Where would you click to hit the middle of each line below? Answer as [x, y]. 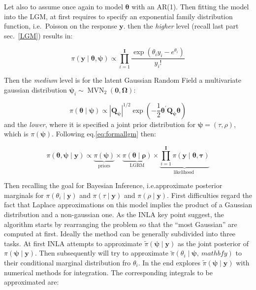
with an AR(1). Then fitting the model [190, 6]
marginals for [24, 195]
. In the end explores [169, 263]
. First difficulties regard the [209, 195]
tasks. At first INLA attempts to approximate [73, 243]
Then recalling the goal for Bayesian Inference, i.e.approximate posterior [113, 185]
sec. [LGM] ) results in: [38, 35]
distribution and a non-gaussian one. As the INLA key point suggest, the [114, 214]
